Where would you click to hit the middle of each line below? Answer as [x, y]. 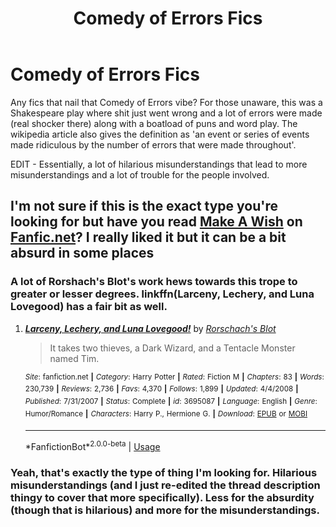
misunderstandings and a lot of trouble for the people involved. [140, 174]
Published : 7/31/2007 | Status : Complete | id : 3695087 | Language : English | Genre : [171, 401]
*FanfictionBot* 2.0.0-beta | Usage [92, 445]
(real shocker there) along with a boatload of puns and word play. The [154, 123]
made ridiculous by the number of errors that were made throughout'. [153, 144]
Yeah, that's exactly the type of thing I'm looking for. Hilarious [164, 472]
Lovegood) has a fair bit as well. [89, 307]
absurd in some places [82, 253]
